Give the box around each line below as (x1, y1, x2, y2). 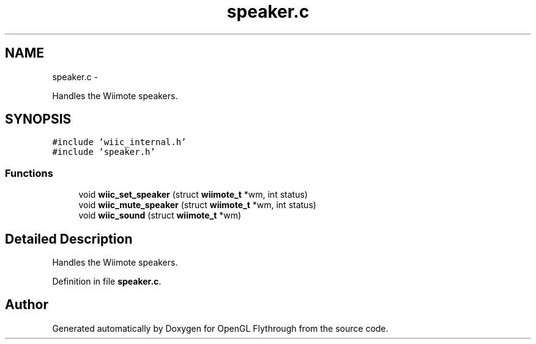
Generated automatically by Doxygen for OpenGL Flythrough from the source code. (52, 323, 389, 334)
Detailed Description (5, 231, 133, 247)
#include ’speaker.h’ (52, 147, 155, 157)
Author (5, 297, 48, 313)
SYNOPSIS (5, 111, 72, 127)
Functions (5, 166, 53, 179)
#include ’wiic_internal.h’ (52, 137, 187, 148)
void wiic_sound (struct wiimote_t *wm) (78, 210, 242, 221)
